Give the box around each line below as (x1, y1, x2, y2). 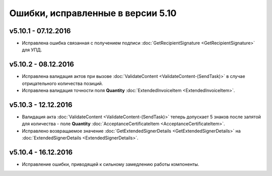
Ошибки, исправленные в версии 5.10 (9, 8, 177, 19)
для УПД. (22, 47, 42, 53)
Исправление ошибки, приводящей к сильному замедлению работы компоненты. (22, 161, 199, 167)
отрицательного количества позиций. (22, 80, 103, 86)
